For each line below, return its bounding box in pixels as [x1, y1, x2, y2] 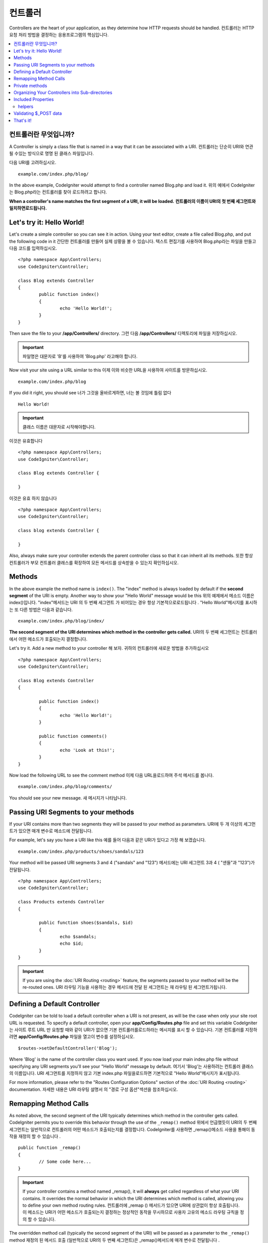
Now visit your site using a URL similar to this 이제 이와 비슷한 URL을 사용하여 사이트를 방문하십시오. [9, 367, 207, 373]
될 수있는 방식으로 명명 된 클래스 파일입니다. [9, 150, 94, 156]
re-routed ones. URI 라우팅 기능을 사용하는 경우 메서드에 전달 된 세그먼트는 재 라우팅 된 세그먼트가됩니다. [22, 984, 227, 990]
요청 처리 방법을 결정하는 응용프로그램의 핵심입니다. [9, 31, 109, 37]
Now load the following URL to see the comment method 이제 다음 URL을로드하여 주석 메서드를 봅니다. [9, 772, 214, 778]
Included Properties [13, 96, 54, 102]
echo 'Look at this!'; [60, 747, 115, 753]
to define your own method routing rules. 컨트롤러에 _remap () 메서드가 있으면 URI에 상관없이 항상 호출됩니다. [22, 1202, 240, 1208]
